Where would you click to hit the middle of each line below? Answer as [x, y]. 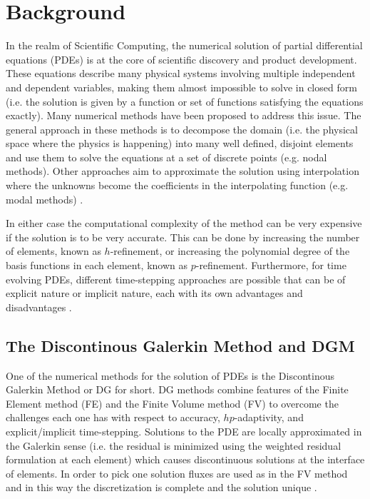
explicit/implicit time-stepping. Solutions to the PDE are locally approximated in [184, 431]
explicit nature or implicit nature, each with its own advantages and [154, 293]
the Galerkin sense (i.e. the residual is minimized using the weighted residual [174, 445]
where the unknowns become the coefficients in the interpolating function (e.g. [177, 185]
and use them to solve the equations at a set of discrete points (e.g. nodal [166, 157]
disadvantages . [39, 307]
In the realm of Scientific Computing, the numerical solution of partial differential [184, 45]
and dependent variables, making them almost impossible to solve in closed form [181, 87]
